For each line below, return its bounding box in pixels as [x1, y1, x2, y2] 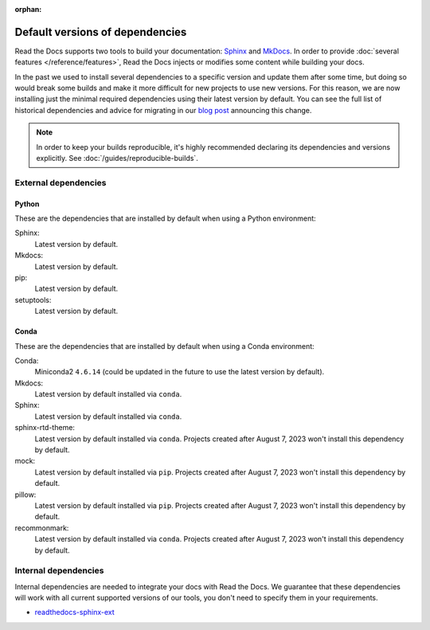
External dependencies [14, 177, 107, 188]
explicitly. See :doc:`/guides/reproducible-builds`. [36, 154, 198, 163]
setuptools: [14, 295, 52, 304]
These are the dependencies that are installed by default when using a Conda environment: [14, 341, 315, 350]
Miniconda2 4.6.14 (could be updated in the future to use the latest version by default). [34, 367, 325, 377]
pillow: [14, 490, 37, 499]
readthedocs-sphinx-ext [34, 608, 115, 617]
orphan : [14, 5, 42, 14]
